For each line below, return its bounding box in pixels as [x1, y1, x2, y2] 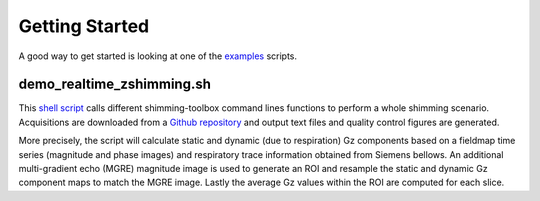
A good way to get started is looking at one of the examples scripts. [18, 50, 298, 62]
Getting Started [18, 15, 150, 37]
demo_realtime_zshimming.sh [18, 76, 212, 93]
